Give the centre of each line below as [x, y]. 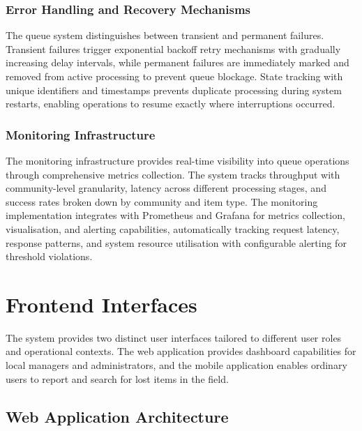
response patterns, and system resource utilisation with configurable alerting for [176, 242]
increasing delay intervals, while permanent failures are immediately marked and [178, 62]
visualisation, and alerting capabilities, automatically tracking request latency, [173, 228]
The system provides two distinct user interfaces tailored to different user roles [174, 337]
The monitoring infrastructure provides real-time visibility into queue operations [178, 160]
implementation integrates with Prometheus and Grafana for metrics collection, [175, 215]
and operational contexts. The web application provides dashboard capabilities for [181, 351]
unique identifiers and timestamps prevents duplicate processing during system [174, 90]
